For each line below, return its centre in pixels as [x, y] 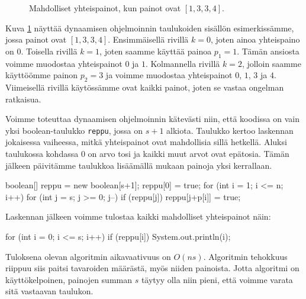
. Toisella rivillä [49, 51]
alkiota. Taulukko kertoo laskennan [230, 130]
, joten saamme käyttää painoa [156, 51]
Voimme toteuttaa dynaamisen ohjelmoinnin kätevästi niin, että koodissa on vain [152, 119]
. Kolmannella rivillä [183, 63]
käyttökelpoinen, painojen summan [69, 279]
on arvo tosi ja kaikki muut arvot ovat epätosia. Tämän [189, 153]
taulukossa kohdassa [42, 153]
